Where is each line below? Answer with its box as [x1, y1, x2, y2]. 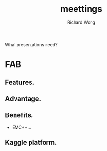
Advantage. [5, 94, 42, 103]
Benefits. [5, 111, 33, 120]
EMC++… [12, 124, 31, 130]
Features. [5, 78, 35, 86]
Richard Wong [67, 19, 96, 25]
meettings [60, 3, 103, 15]
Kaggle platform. [5, 138, 57, 147]
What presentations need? [5, 41, 58, 47]
